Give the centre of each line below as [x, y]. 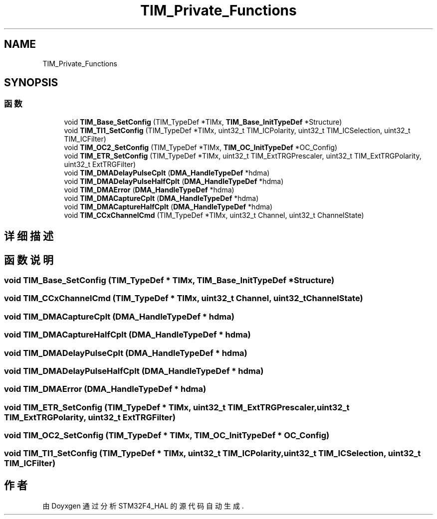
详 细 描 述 [29, 236]
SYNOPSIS [31, 83]
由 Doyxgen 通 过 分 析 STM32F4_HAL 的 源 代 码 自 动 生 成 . [143, 506]
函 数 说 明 [29, 260]
